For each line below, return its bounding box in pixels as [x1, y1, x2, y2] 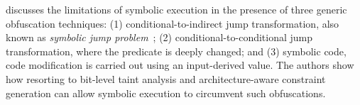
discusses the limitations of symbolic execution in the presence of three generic [6, 2, 347, 16]
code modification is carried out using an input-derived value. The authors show [6, 57, 354, 72]
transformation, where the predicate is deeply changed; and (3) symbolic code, [6, 43, 347, 58]
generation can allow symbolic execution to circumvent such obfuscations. [6, 85, 326, 100]
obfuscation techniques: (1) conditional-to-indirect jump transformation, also [6, 16, 339, 31]
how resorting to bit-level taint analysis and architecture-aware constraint [6, 71, 326, 86]
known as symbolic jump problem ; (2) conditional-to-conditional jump [6, 30, 313, 45]
